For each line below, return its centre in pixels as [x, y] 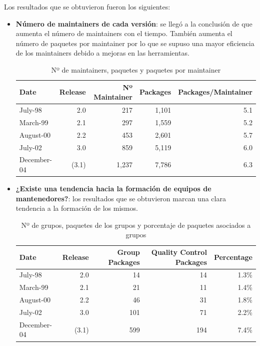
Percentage [233, 257]
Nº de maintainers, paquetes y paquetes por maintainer [136, 69]
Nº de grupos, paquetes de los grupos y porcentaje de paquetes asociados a [136, 225]
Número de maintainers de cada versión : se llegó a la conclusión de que [134, 23]
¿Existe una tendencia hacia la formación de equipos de [113, 189]
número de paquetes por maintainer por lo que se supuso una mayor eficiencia [135, 43]
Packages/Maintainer [215, 92]
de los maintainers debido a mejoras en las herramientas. [102, 53]
